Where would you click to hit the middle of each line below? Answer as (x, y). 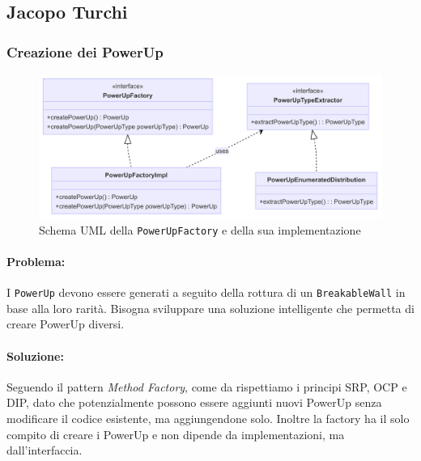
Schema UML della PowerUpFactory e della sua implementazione (200, 229)
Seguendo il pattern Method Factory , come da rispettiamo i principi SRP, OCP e (207, 386)
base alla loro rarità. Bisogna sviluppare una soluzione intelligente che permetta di (210, 308)
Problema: (36, 261)
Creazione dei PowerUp (85, 51)
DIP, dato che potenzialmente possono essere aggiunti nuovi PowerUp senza (194, 402)
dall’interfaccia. (45, 450)
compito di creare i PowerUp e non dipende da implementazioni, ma (176, 434)
